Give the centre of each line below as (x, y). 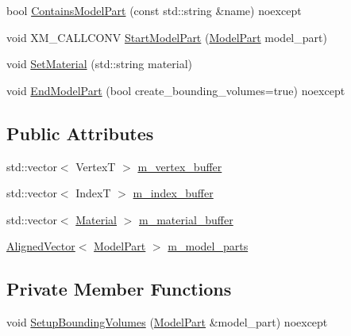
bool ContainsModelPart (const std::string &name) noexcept (154, 10)
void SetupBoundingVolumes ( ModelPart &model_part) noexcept (167, 322)
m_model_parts (208, 246)
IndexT (93, 193)
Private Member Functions (119, 289)
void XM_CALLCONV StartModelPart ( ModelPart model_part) (167, 37)
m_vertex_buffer (180, 166)
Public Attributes (80, 133)
